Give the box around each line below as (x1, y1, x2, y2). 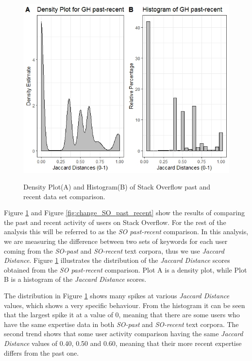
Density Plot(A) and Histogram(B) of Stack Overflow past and (23, 182, 211, 191)
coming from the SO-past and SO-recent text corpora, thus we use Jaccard (4, 245, 224, 256)
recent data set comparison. (23, 191, 105, 201)
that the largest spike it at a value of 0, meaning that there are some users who (4, 309, 240, 320)
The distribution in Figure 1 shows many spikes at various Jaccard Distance (4, 290, 230, 300)
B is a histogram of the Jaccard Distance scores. (4, 274, 147, 284)
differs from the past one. (4, 347, 79, 358)
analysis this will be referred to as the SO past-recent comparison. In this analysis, (4, 226, 249, 237)
